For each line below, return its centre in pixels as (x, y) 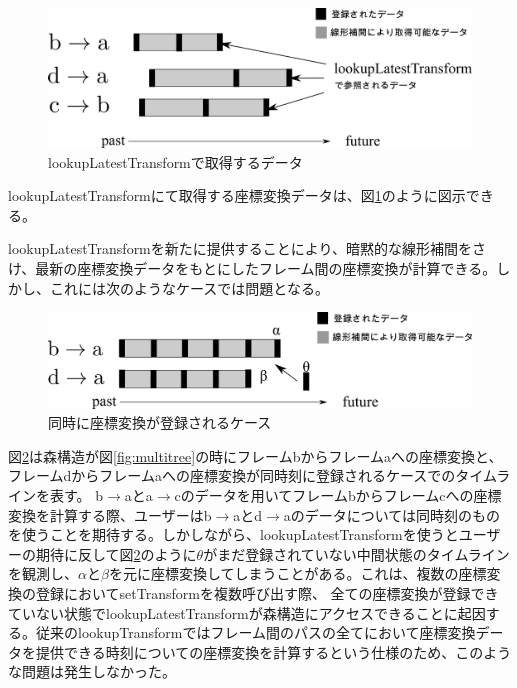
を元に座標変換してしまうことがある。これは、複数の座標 (297, 573)
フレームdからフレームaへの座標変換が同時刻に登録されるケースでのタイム (252, 475)
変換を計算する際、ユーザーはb (110, 514)
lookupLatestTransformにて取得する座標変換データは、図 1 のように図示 (237, 195)
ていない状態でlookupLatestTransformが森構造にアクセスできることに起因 (247, 612)
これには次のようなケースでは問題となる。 (189, 287)
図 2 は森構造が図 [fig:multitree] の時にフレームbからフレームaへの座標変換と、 (255, 455)
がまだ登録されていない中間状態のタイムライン (356, 553)
